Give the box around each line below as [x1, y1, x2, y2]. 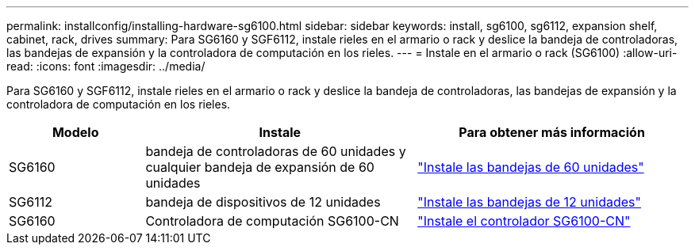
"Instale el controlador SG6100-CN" [417, 213, 631, 229]
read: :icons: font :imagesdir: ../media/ [6, 59, 205, 73]
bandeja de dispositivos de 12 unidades [145, 194, 381, 210]
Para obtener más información [459, 124, 645, 140]
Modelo [52, 124, 99, 140]
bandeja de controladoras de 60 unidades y [145, 143, 406, 159]
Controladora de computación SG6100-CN [145, 213, 399, 229]
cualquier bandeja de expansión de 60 [145, 159, 374, 175]
